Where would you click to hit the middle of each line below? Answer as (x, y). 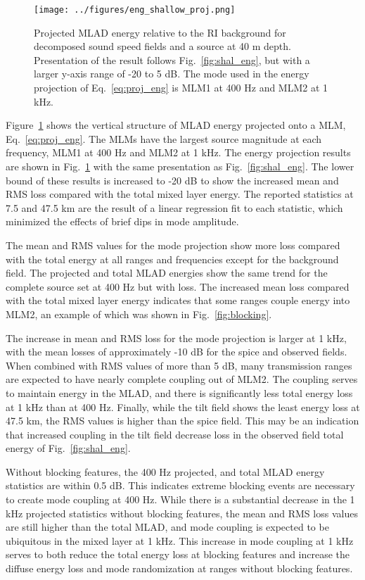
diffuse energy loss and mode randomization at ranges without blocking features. (179, 568)
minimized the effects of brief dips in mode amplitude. (122, 221)
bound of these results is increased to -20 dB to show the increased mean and (172, 180)
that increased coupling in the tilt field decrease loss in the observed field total (175, 434)
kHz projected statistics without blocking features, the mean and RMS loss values (182, 513)
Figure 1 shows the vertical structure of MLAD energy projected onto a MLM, (176, 125)
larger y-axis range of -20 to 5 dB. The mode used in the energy (172, 74)
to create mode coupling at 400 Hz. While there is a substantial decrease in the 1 (180, 499)
